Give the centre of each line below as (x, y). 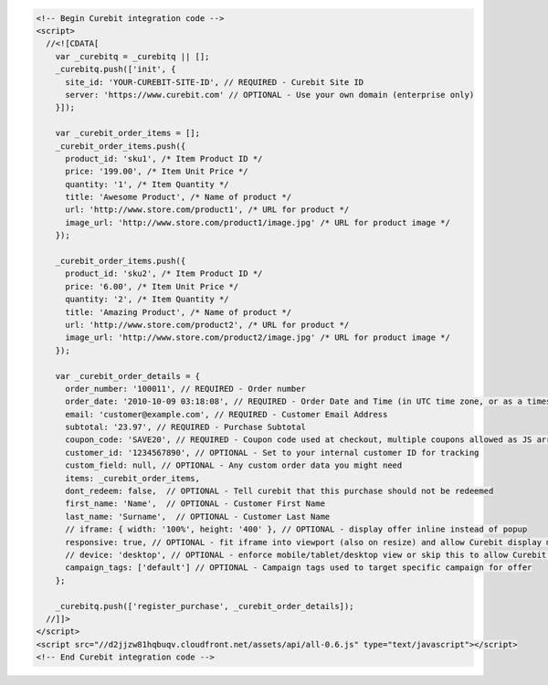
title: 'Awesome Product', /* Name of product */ (179, 197)
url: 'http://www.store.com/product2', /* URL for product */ (207, 325)
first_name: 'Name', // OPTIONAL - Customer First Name (195, 504)
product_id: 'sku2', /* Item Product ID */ (164, 274)
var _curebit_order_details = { (128, 376)
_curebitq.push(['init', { (116, 69)
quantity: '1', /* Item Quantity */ (147, 184)
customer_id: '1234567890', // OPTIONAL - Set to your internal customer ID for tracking (272, 453)
